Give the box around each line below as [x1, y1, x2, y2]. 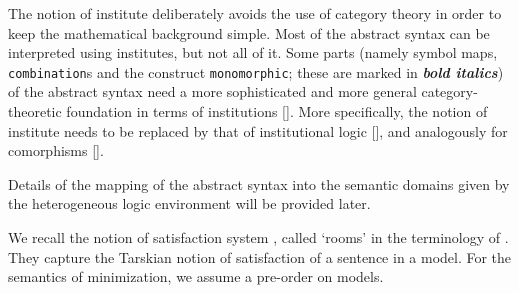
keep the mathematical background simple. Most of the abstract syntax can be [8, 22, 490, 43]
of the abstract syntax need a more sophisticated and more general [8, 81, 417, 102]
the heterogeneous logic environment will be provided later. [8, 193, 371, 214]
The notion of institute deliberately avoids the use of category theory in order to [8, 3, 502, 23]
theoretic [8, 101, 62, 122]
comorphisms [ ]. [8, 140, 104, 161]
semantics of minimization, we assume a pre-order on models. [8, 266, 384, 287]
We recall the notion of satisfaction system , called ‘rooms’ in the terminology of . [8, 227, 509, 247]
